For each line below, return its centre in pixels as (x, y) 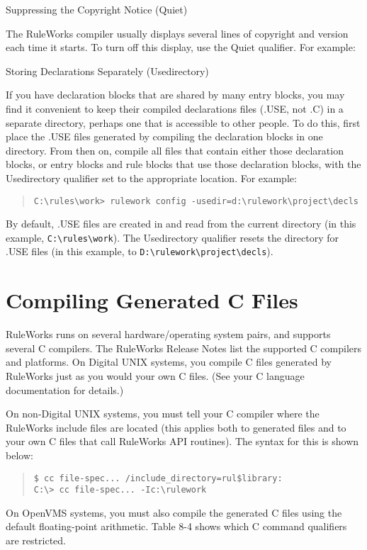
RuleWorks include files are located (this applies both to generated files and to (176, 427)
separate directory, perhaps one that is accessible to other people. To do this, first (183, 122)
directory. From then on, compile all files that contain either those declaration (175, 150)
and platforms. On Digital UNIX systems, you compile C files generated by (169, 362)
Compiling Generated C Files (152, 300)
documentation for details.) (65, 389)
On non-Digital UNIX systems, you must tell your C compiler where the (163, 414)
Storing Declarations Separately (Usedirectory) (107, 71)
